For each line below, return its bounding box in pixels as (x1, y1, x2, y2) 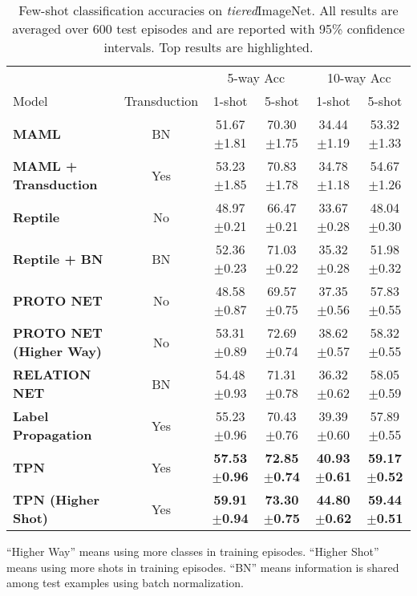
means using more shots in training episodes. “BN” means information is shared (6, 558, 399, 575)
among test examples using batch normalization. (6, 574, 244, 591)
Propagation (13, 425, 92, 444)
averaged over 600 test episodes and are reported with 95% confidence (12, 19, 405, 38)
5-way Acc (227, 68, 285, 87)
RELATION (13, 365, 91, 383)
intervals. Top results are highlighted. (103, 38, 314, 56)
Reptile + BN (13, 249, 103, 268)
